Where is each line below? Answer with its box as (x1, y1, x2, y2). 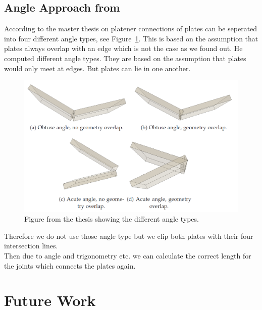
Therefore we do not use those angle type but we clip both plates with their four (4, 230, 253, 241)
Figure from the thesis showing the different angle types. (24, 214, 199, 224)
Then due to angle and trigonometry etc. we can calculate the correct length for (4, 250, 251, 261)
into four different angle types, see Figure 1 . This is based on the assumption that (4, 33, 258, 43)
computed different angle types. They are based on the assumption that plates (4, 53, 246, 63)
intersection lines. (4, 240, 58, 251)
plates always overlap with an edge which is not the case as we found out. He (4, 43, 243, 54)
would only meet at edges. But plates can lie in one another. (4, 63, 191, 73)
